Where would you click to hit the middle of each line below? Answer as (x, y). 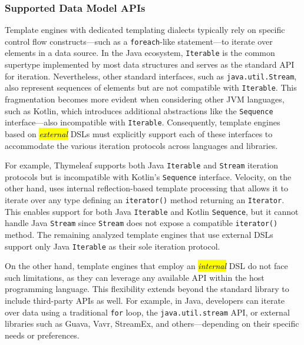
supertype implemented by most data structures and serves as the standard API (150, 64)
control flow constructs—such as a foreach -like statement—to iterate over (139, 41)
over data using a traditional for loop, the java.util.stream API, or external (147, 312)
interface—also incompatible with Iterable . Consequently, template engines (143, 122)
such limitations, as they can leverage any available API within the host (135, 277)
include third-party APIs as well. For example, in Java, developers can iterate (145, 301)
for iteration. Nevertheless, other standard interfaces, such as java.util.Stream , (151, 76)
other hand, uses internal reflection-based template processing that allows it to (146, 188)
